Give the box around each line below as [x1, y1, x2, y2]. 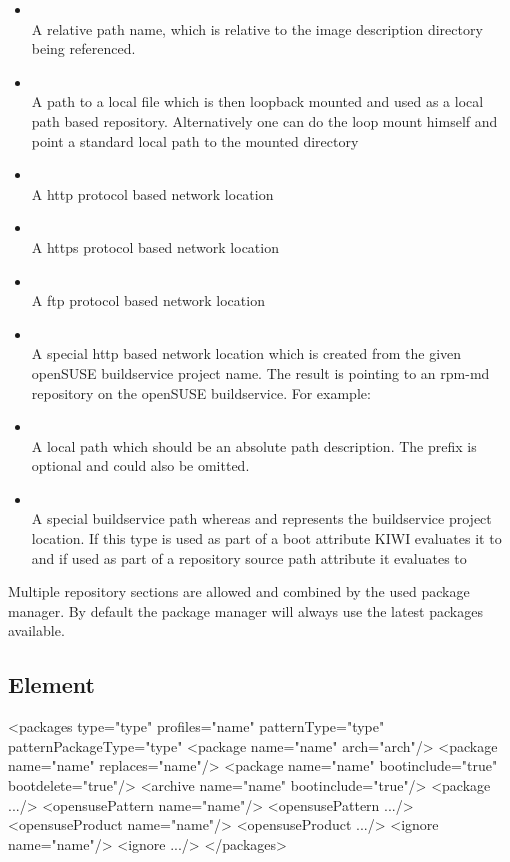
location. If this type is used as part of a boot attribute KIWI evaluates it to [31, 528, 502, 549]
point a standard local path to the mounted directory [31, 130, 359, 151]
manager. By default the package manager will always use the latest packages [8, 600, 483, 621]
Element [8, 669, 95, 700]
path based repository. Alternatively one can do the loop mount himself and [31, 110, 498, 131]
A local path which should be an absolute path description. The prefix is [31, 435, 477, 456]
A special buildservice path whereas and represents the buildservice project [31, 508, 492, 529]
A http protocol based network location [31, 183, 274, 204]
